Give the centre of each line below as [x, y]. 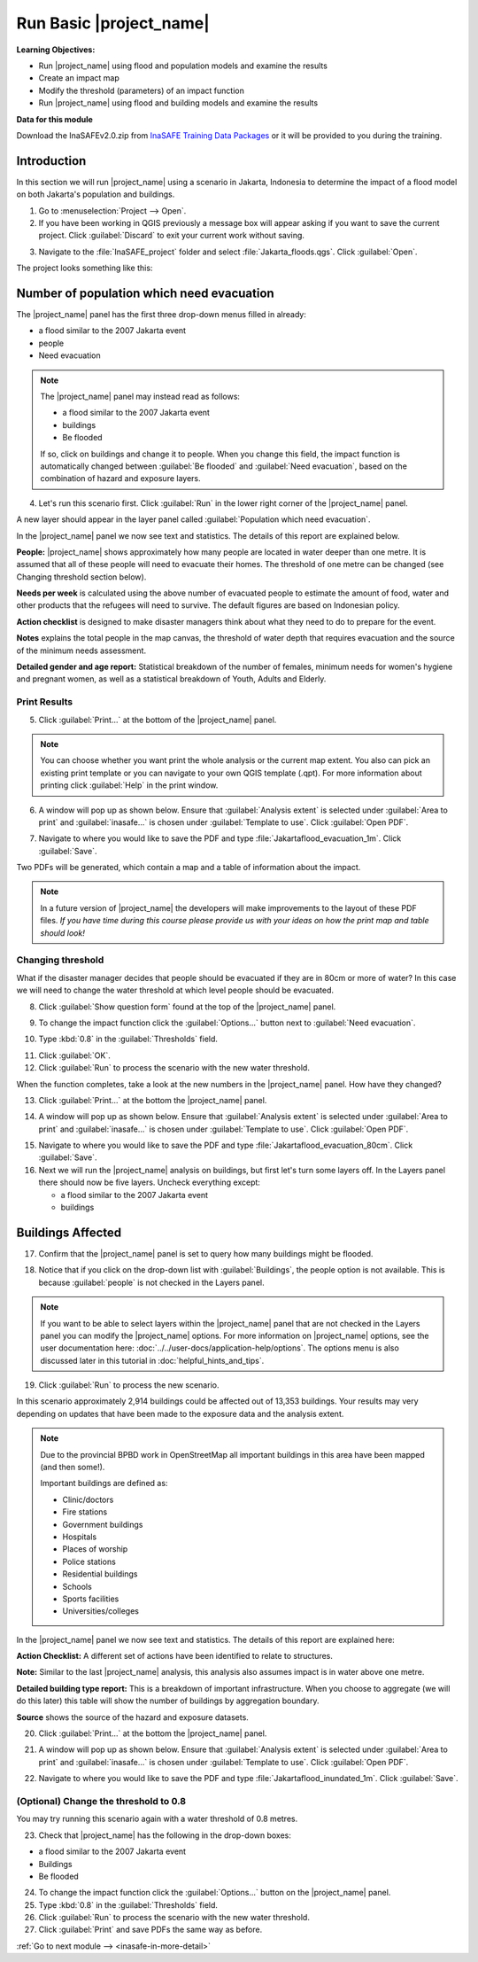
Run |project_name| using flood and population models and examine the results [183, 66]
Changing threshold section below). [81, 577]
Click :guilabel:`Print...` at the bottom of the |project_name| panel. [158, 720]
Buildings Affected [69, 1232]
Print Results [45, 702]
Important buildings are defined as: [104, 1483]
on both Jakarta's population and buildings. [96, 194]
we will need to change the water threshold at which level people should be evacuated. [175, 990]
